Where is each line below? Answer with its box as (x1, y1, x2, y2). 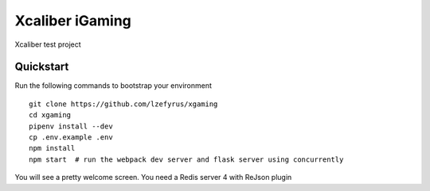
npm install (29, 143, 76, 153)
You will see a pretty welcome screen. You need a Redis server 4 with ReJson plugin (14, 173, 292, 182)
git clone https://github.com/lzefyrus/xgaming (29, 99, 218, 109)
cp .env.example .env (29, 133, 113, 142)
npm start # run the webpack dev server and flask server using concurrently (29, 155, 344, 164)
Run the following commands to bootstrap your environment (14, 81, 213, 90)
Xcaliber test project (14, 40, 81, 49)
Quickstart (14, 60, 69, 74)
